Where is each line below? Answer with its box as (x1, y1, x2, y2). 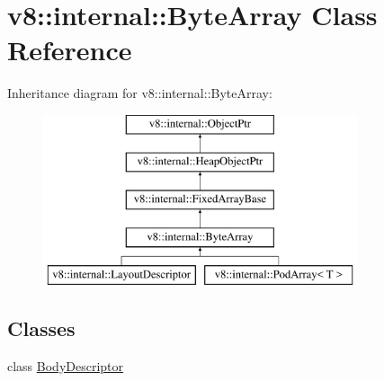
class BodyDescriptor (7, 356, 124, 375)
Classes (7, 314, 76, 341)
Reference (7, 31, 132, 68)
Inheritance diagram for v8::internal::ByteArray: (7, 84, 272, 102)
